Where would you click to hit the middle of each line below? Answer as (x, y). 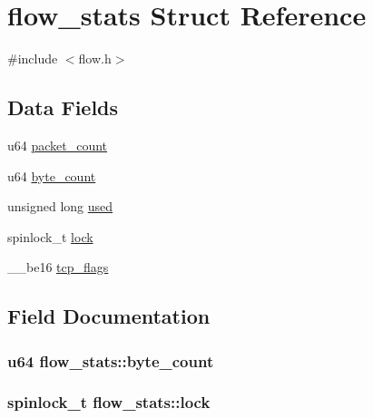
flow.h (95, 58)
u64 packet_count (58, 145)
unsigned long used (60, 206)
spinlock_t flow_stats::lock (109, 402)
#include (33, 58)
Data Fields (63, 107)
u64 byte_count (52, 175)
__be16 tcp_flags (58, 267)
